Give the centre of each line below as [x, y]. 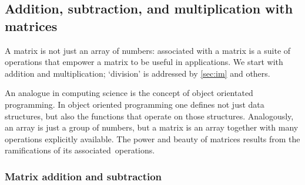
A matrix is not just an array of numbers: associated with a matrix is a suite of [148, 50]
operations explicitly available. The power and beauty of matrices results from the [152, 138]
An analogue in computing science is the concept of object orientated [129, 93]
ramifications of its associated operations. [80, 150]
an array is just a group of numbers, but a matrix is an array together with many [152, 127]
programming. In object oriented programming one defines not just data [135, 104]
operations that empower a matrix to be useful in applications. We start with [144, 62]
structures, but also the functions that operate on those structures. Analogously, [149, 116]
